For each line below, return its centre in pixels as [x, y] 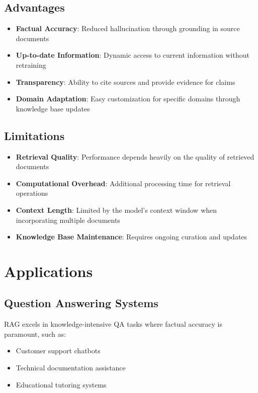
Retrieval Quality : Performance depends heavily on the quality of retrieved [135, 156]
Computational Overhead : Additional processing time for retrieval [123, 183]
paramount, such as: [35, 334]
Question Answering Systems [81, 303]
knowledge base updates [53, 108]
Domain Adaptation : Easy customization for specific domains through [128, 99]
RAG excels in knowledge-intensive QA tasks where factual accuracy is [113, 324]
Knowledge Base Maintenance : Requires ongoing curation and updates [132, 237]
